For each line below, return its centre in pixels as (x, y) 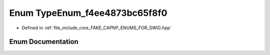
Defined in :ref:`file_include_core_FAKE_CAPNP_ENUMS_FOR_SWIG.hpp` (97, 28)
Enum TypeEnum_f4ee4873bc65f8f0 (88, 13)
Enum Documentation (44, 42)
